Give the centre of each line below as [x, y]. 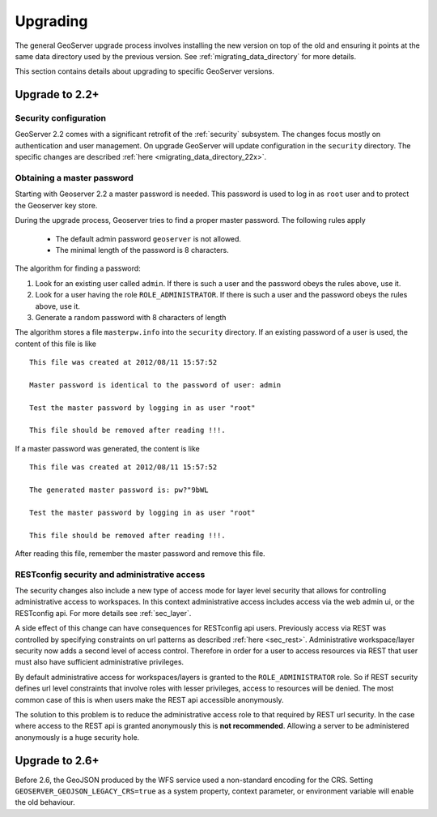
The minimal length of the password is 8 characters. [142, 250]
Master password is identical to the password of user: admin [155, 385]
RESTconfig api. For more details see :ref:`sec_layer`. [103, 613]
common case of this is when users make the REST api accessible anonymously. [149, 699]
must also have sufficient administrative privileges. [100, 662]
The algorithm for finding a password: [78, 268]
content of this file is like [56, 344]
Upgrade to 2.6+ [57, 761]
